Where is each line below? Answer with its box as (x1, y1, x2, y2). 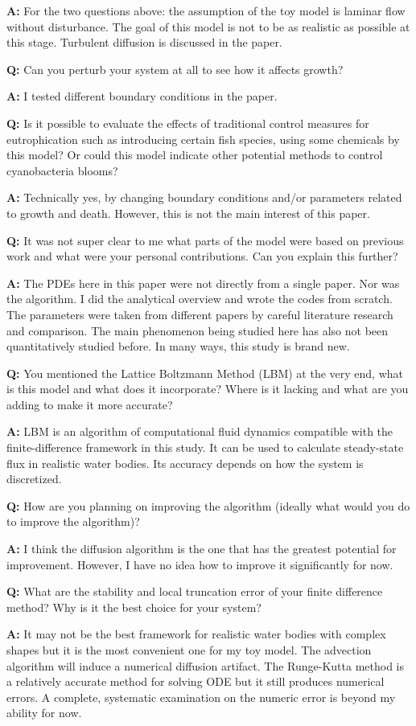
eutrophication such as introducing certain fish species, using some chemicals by (6, 130, 400, 147)
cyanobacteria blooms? (6, 162, 118, 178)
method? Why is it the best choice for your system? (6, 598, 262, 615)
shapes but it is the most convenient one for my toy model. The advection (6, 642, 372, 658)
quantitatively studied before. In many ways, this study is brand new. (6, 338, 350, 355)
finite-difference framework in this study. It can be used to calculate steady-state (6, 439, 404, 456)
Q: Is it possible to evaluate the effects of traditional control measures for (6, 114, 369, 131)
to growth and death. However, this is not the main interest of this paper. (6, 204, 370, 221)
